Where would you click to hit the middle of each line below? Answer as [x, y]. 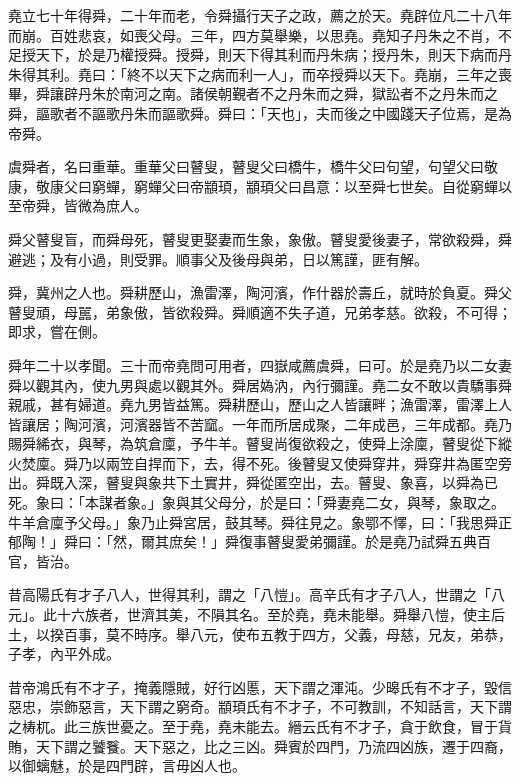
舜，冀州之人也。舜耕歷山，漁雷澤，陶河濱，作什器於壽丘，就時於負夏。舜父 [260, 292]
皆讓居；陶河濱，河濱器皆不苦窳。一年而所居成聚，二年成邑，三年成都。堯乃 [260, 423]
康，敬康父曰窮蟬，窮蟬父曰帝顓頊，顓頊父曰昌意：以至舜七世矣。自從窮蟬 [253, 185]
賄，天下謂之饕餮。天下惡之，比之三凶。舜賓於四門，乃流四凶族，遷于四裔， [260, 745]
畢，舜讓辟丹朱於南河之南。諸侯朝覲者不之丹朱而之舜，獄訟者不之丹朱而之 [253, 93]
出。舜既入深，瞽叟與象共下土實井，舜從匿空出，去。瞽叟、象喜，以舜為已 [253, 482]
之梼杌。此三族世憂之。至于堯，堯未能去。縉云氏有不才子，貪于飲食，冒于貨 [260, 726]
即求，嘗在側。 [57, 331]
